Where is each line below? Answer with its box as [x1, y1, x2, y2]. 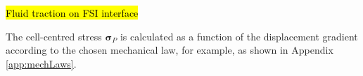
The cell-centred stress [6, 29, 102, 43]
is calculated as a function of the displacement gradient [120, 29, 358, 43]
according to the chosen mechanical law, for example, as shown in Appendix [6, 43, 333, 57]
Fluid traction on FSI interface [6, 6, 139, 20]
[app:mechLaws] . [6, 56, 77, 70]
